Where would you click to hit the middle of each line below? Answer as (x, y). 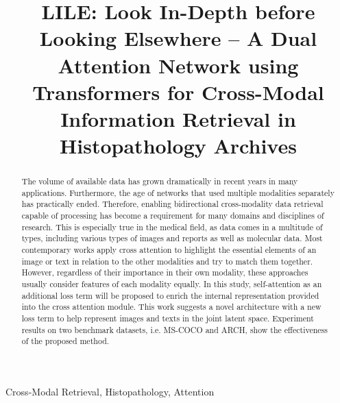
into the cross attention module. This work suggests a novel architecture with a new (171, 307)
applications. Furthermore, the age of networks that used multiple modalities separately (178, 192)
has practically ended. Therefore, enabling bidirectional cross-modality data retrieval (172, 204)
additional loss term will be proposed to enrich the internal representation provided (170, 295)
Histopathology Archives (178, 146)
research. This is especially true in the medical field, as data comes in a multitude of (172, 227)
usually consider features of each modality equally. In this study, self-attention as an (172, 284)
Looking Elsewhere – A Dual (178, 38)
